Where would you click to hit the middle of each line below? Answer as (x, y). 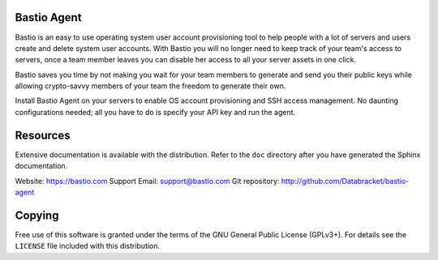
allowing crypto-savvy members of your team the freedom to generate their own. (150, 86)
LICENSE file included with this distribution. (88, 246)
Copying (37, 215)
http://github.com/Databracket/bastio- (345, 181)
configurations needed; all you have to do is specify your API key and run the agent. (155, 112)
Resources (43, 135)
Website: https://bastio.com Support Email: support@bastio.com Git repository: (147, 181)
